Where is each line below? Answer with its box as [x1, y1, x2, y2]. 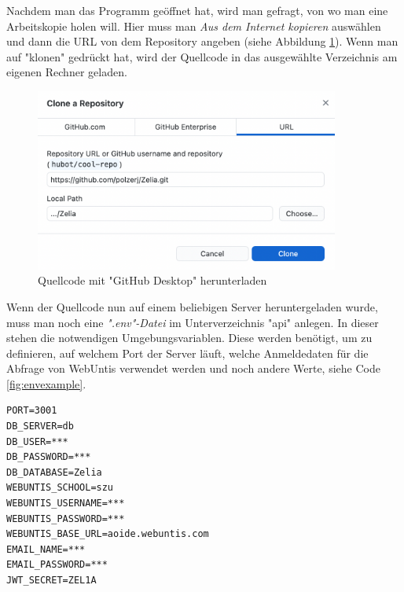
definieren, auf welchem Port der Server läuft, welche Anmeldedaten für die [6, 344, 369, 361]
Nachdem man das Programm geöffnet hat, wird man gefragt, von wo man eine [6, 2, 388, 18]
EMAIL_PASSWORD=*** [6, 559, 108, 571]
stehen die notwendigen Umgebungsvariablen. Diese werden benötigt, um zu [6, 329, 373, 346]
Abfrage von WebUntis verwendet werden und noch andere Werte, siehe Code [6, 360, 380, 377]
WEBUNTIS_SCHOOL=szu [6, 482, 114, 494]
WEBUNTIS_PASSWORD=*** [6, 513, 125, 524]
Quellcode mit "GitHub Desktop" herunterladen [38, 272, 267, 289]
